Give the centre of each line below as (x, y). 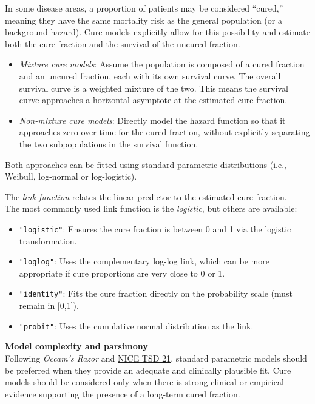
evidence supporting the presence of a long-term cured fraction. (123, 393)
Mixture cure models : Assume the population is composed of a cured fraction (162, 64)
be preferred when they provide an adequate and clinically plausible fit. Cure (148, 370)
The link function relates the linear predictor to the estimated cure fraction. (146, 196)
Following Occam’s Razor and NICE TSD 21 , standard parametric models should (156, 358)
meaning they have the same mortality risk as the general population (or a (144, 20)
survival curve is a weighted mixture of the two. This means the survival (154, 88)
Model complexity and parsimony (76, 346)
